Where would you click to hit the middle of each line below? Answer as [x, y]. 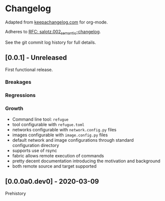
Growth [14, 108]
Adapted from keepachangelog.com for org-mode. [57, 22]
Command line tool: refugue [40, 119]
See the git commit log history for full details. [51, 42]
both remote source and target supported [54, 166]
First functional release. [29, 70]
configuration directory [35, 145]
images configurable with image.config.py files [60, 135]
